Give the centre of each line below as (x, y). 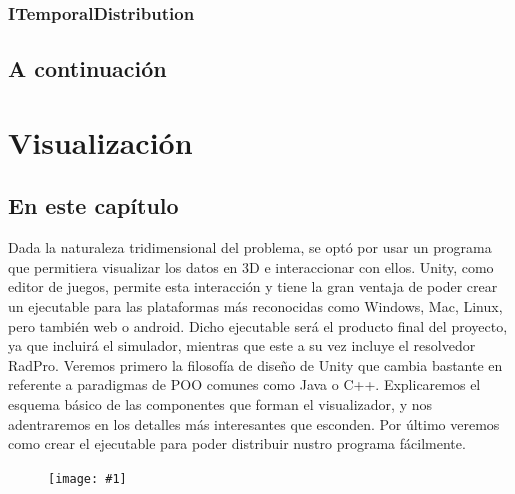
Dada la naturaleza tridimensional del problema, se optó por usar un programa (250, 247)
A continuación (87, 68)
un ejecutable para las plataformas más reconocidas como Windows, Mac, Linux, (255, 305)
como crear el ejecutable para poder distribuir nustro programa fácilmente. (237, 443)
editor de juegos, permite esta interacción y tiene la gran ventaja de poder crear (253, 286)
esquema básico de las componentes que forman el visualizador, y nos (220, 403)
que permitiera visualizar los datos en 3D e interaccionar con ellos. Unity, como (251, 266)
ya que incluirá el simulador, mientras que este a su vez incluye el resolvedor (242, 345)
